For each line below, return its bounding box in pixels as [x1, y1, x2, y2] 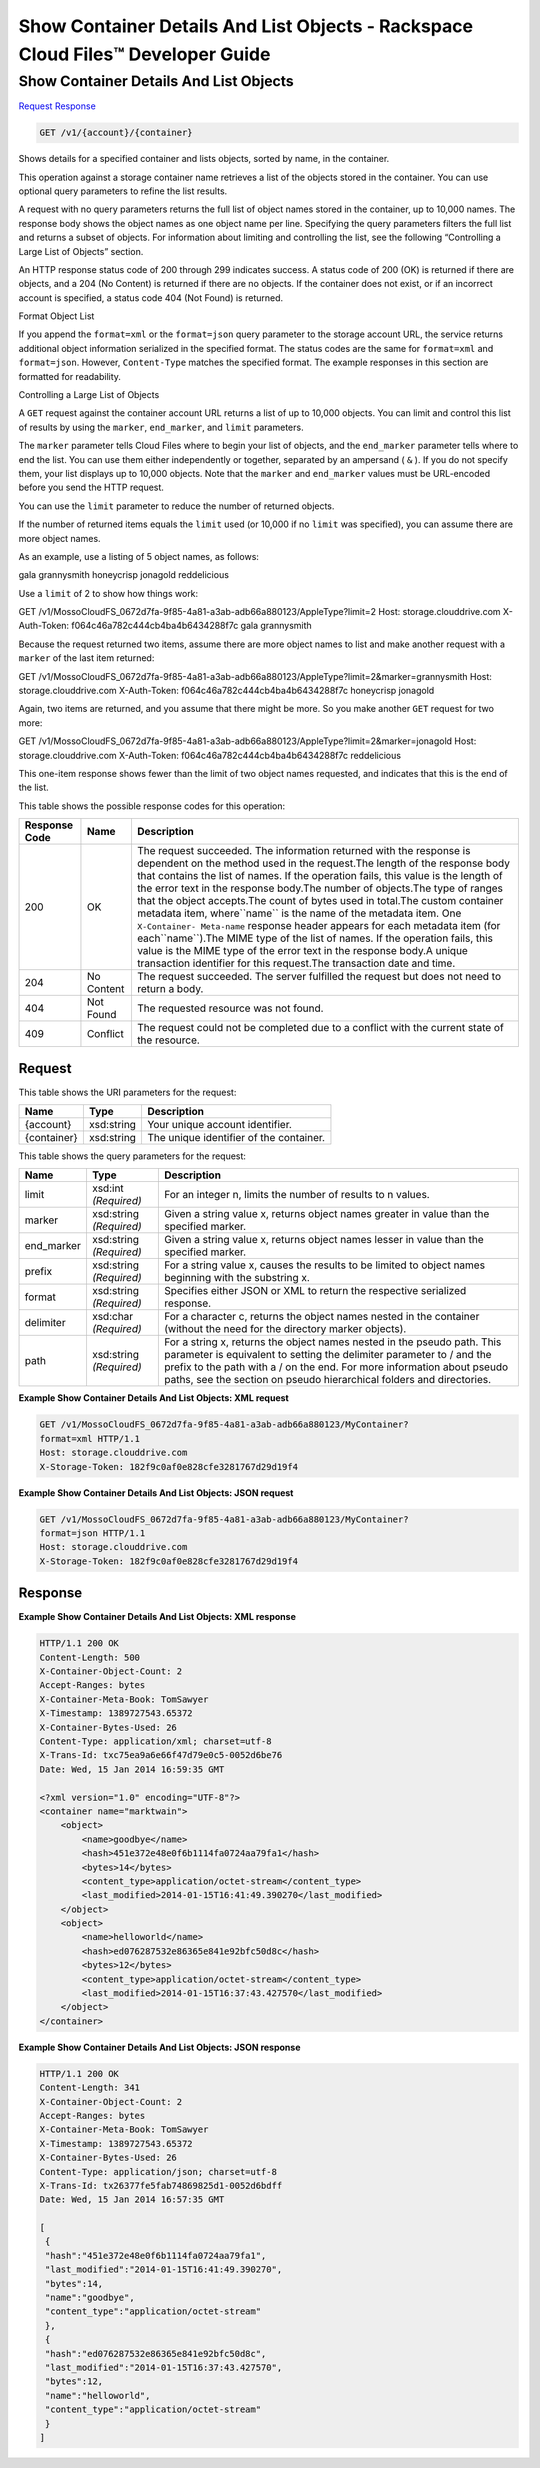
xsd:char [91, 1310, 134, 1324]
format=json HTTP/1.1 [39, 1527, 146, 1539]
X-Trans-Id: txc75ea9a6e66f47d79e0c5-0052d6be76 [39, 1750, 283, 1761]
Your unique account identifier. [146, 1118, 292, 1132]
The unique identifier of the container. [146, 1131, 325, 1145]
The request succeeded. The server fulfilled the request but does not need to [136, 970, 502, 984]
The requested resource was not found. [136, 1001, 324, 1015]
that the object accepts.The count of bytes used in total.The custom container [136, 894, 504, 908]
